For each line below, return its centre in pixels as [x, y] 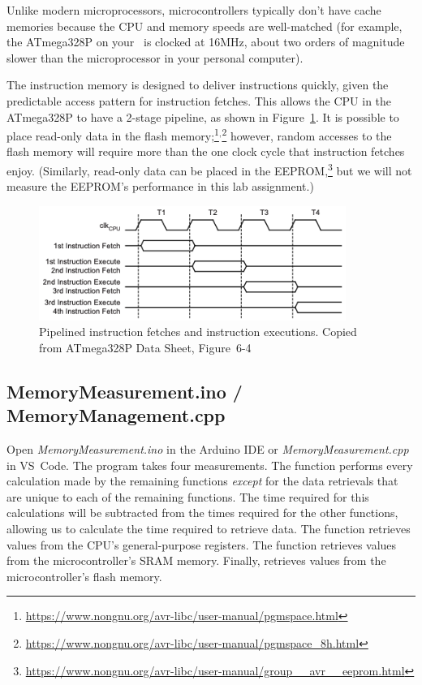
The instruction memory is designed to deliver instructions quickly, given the [198, 85]
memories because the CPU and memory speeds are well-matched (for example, [205, 26]
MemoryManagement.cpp [116, 415]
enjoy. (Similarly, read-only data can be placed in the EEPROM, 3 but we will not [209, 169]
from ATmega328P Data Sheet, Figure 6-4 [145, 347]
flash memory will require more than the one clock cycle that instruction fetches [206, 151]
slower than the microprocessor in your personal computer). [155, 57]
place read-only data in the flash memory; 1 [113, 134]
